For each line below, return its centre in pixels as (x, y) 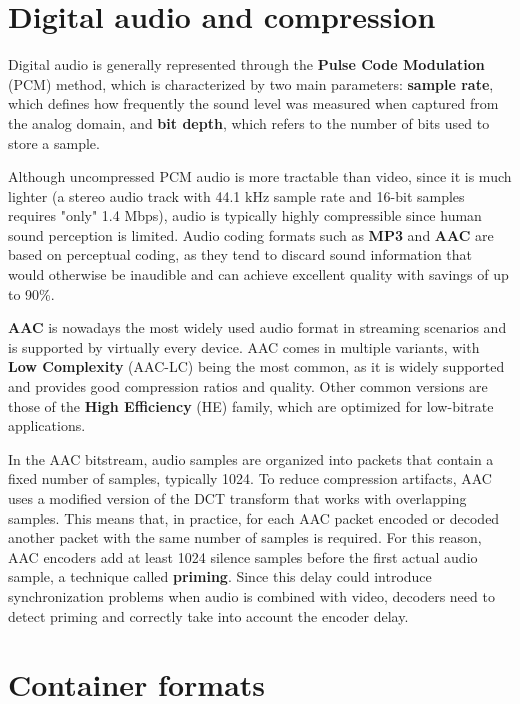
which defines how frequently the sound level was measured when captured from (253, 103)
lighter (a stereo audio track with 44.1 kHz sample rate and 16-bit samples (236, 195)
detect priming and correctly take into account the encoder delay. (208, 615)
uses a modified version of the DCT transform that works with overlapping (237, 498)
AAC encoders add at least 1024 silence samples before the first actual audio (243, 556)
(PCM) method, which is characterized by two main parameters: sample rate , (251, 83)
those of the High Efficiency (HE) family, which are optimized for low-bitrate (251, 405)
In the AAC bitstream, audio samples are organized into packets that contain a (251, 458)
